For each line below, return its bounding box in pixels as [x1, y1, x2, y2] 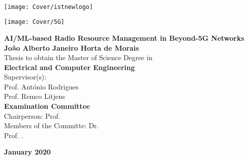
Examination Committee [4, 101, 90, 111]
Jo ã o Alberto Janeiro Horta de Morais [4, 42, 139, 53]
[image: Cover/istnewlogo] [4, 3, 93, 10]
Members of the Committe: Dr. [4, 120, 99, 131]
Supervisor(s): [4, 72, 47, 82]
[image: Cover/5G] [4, 18, 65, 26]
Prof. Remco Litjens [4, 91, 65, 101]
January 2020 [4, 147, 51, 157]
